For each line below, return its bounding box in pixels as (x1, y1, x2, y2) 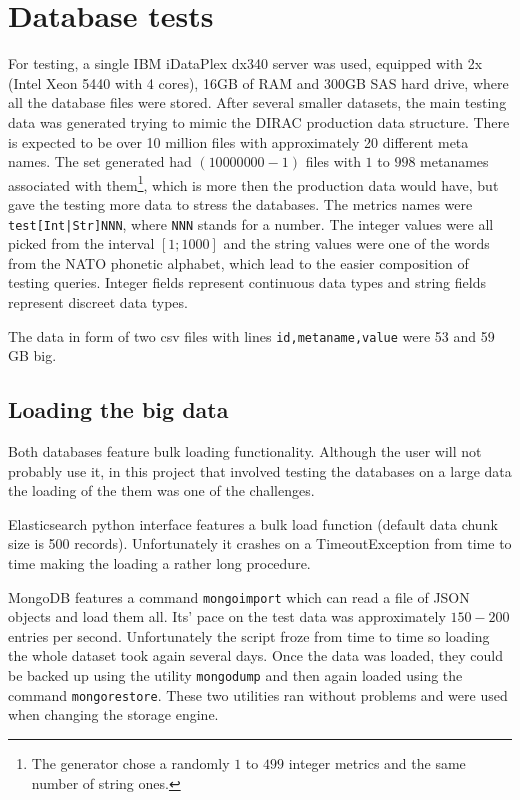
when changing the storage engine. (8, 704, 219, 725)
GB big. (8, 345, 57, 366)
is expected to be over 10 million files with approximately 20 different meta (8, 131, 469, 152)
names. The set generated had (8, 151, 192, 172)
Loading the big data (8, 394, 229, 425)
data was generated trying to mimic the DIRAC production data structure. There (8, 111, 510, 132)
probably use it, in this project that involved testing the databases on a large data (8, 460, 512, 481)
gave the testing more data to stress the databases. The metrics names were (8, 193, 473, 214)
